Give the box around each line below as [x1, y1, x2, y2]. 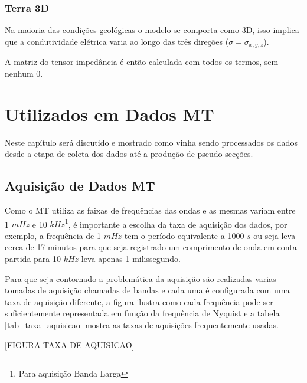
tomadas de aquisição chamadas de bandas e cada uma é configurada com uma [5, 284, 290, 296]
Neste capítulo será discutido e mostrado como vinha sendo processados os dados [5, 136, 298, 148]
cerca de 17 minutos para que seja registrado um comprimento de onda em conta [5, 241, 297, 253]
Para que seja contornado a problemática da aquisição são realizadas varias [5, 272, 276, 284]
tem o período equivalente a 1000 [124, 229, 244, 241]
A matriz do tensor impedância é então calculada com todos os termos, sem [5, 55, 279, 68]
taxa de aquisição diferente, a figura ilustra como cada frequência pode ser [5, 295, 273, 307]
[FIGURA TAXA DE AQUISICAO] [5, 338, 135, 351]
